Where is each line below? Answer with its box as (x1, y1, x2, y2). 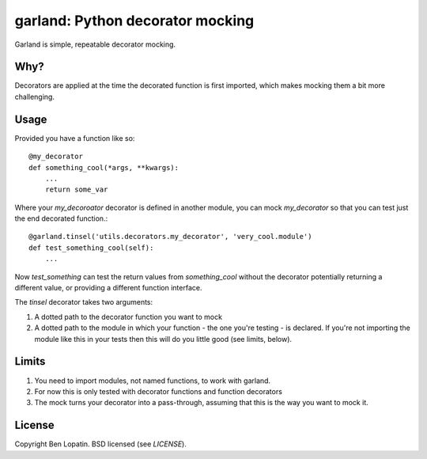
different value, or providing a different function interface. (14, 283, 202, 293)
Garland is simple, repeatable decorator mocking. (14, 40, 176, 49)
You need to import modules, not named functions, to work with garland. (34, 376, 271, 385)
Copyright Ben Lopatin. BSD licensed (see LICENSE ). (14, 439, 187, 449)
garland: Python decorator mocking (14, 12, 255, 29)
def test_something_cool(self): (28, 243, 154, 252)
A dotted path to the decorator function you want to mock (34, 312, 223, 321)
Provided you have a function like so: (14, 133, 135, 142)
